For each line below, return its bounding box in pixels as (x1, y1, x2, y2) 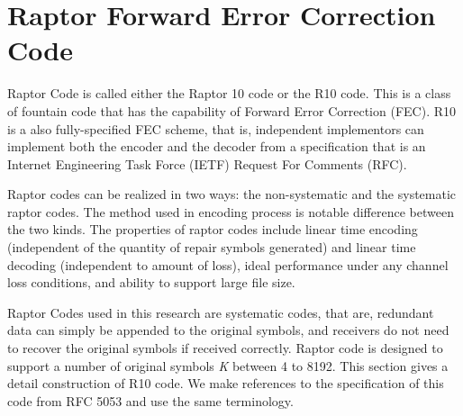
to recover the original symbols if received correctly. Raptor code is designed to (7, 339, 443, 357)
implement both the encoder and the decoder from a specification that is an (7, 137, 426, 156)
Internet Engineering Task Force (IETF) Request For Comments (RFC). (7, 154, 407, 173)
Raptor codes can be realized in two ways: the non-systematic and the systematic (7, 185, 457, 203)
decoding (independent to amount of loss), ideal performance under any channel (7, 255, 449, 274)
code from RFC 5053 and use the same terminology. (7, 391, 294, 410)
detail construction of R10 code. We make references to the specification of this (7, 374, 444, 393)
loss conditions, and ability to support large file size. (7, 273, 295, 292)
